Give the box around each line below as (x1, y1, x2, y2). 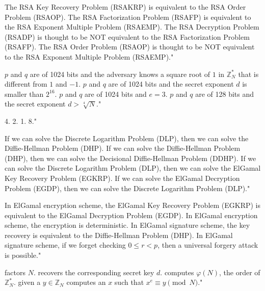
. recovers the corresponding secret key (33, 267, 154, 277)
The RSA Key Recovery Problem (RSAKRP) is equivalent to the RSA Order (5, 2, 246, 12)
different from (5, 78, 47, 89)
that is (238, 68, 259, 79)
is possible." (5, 250, 41, 260)
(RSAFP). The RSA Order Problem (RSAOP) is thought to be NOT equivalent (5, 41, 255, 52)
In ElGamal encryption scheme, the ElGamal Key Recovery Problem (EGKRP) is (5, 200, 261, 210)
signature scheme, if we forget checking (5, 240, 126, 250)
